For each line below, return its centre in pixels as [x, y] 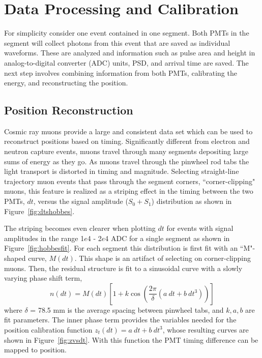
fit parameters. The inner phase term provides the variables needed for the [120, 320]
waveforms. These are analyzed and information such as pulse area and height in [130, 53]
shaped [15, 258]
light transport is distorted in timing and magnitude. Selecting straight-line [122, 171]
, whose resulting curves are [206, 329]
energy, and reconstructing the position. [66, 83]
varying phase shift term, [43, 278]
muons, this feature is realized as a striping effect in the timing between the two [129, 191]
